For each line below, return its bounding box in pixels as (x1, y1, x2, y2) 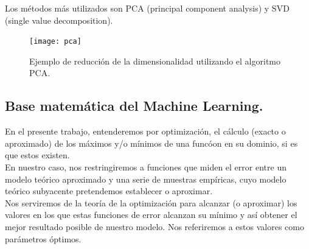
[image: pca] (29, 37, 82, 46)
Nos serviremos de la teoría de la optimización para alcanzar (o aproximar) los (5, 196, 297, 209)
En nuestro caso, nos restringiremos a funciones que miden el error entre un (5, 161, 286, 174)
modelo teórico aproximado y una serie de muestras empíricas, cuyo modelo (5, 172, 286, 185)
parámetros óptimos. (5, 232, 82, 245)
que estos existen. (5, 149, 70, 161)
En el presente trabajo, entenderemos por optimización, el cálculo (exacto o (5, 125, 286, 138)
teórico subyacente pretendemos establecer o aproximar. (5, 184, 213, 197)
